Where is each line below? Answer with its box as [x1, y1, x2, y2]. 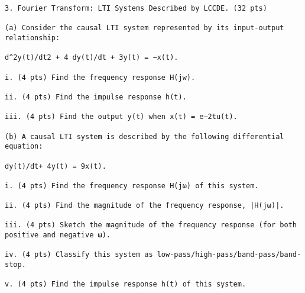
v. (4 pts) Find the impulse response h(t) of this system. [5, 280, 246, 289]
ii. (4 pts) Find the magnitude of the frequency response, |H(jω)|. [5, 201, 284, 210]
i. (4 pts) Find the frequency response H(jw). [5, 73, 196, 82]
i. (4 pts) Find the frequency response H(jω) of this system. [5, 181, 259, 190]
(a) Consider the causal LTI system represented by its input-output [5, 24, 284, 33]
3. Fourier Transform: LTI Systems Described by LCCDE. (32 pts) [5, 4, 267, 12]
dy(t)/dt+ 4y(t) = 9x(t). [5, 162, 106, 170]
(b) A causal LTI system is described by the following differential [5, 132, 284, 141]
